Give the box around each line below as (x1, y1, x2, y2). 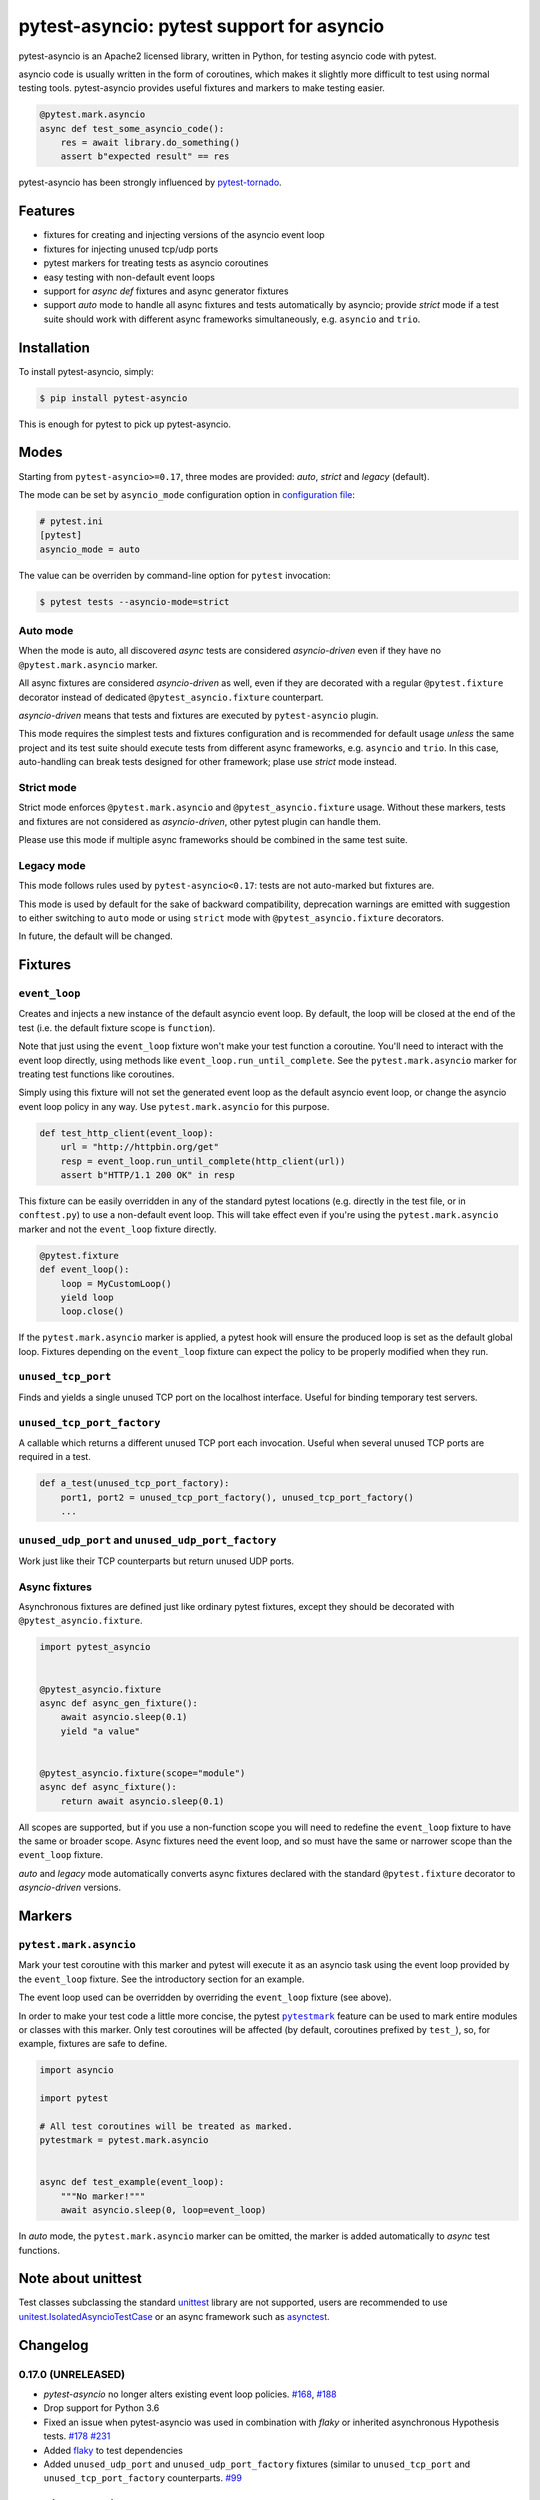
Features (18, 203, 75, 220)
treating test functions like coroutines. (18, 1068, 175, 1080)
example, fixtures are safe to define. (18, 2038, 168, 2050)
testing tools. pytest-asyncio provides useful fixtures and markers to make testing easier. (18, 82, 385, 94)
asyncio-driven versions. (18, 1881, 122, 1894)
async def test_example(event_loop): (39, 2176, 225, 2188)
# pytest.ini (39, 515, 104, 527)
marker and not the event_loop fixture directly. (18, 1223, 217, 1235)
